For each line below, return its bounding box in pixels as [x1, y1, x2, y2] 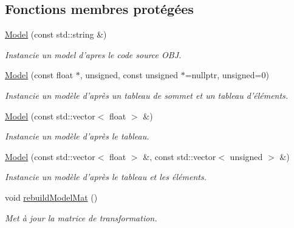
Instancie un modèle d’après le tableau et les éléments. [5, 170, 207, 183]
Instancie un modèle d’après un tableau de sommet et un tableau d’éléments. [5, 89, 289, 101]
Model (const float [5, 69, 73, 81]
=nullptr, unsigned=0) [185, 69, 269, 81]
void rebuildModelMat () [5, 190, 98, 203]
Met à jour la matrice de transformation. [5, 211, 157, 224]
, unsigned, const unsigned [80, 69, 179, 81]
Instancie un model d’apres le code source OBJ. [5, 48, 182, 61]
